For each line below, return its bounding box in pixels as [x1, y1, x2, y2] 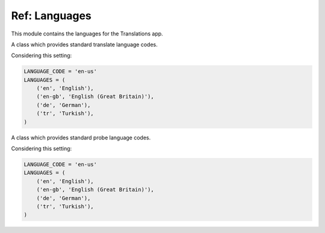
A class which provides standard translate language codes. [11, 41, 158, 48]
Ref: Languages [11, 9, 91, 22]
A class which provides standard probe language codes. [11, 134, 151, 141]
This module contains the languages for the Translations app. [11, 30, 164, 37]
